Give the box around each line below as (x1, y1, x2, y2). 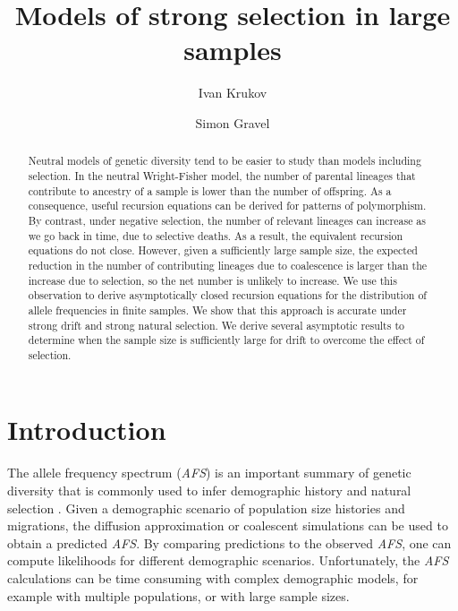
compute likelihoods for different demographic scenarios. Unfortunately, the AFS (7, 551, 449, 570)
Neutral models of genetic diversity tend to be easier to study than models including (28, 153, 421, 168)
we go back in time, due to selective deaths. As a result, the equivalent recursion (28, 228, 403, 243)
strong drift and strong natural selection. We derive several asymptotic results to (28, 317, 404, 332)
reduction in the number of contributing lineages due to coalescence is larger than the (28, 257, 428, 272)
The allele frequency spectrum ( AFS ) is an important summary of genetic (7, 463, 411, 482)
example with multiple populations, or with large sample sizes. (7, 586, 350, 605)
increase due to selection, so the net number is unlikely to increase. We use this (28, 272, 397, 288)
